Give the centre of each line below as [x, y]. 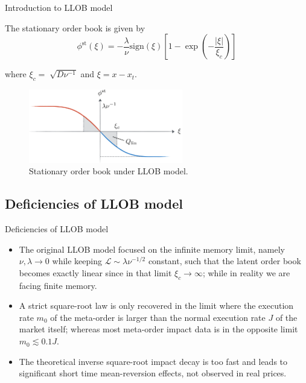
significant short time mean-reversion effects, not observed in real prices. [153, 373]
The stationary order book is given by [75, 27]
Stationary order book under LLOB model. [109, 171]
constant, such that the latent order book [225, 261]
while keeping [77, 261]
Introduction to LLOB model [59, 7]
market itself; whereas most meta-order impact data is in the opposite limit [158, 329]
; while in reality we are [246, 272]
